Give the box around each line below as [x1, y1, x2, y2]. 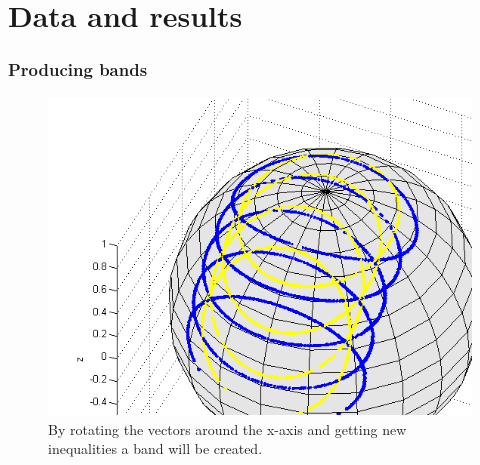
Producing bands [8, 57, 148, 82]
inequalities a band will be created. [48, 438, 263, 459]
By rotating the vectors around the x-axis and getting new [48, 418, 407, 439]
